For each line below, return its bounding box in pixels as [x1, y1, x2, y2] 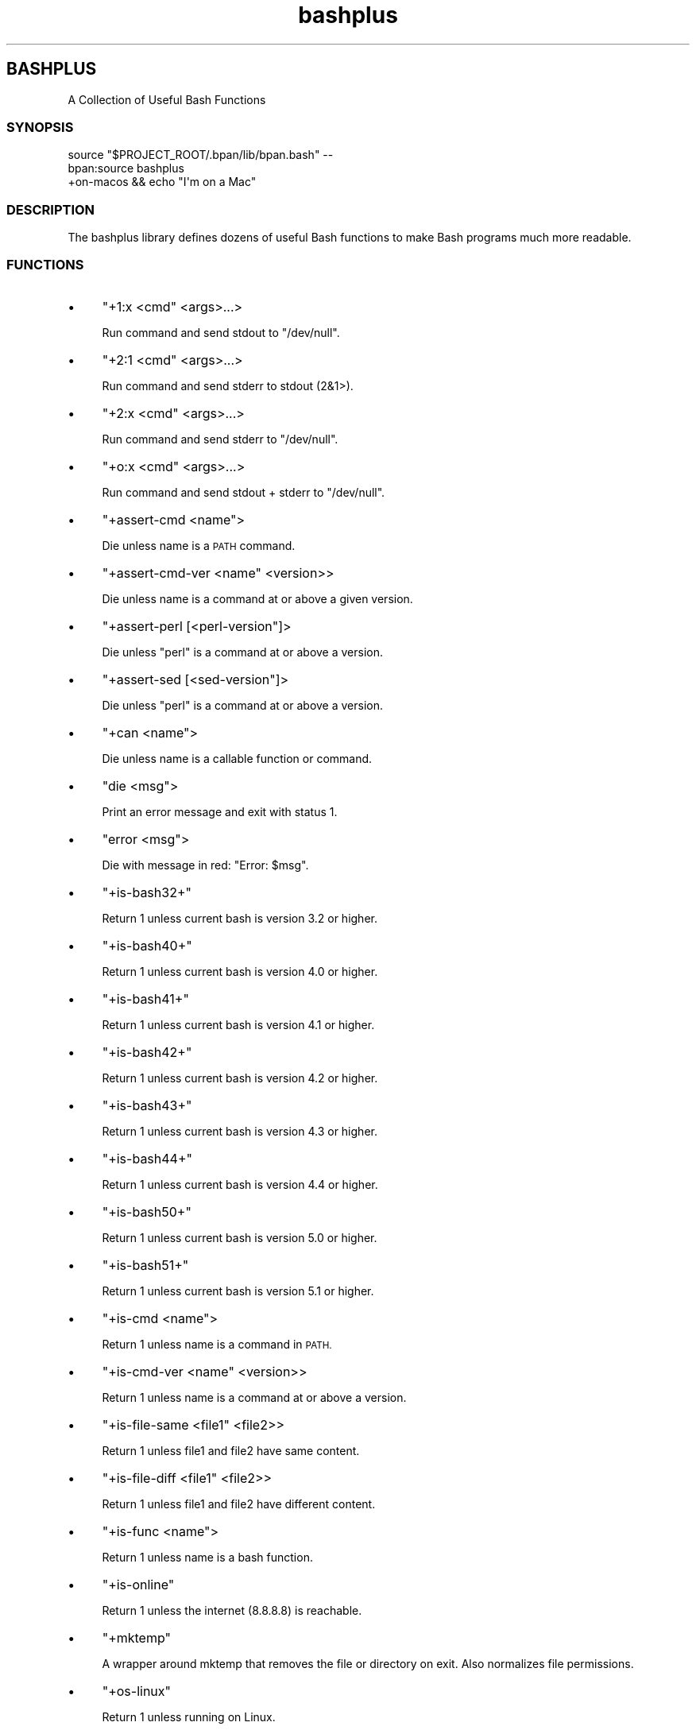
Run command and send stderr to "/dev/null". [102, 432, 338, 446]
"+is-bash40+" [102, 937, 192, 954]
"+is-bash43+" [102, 1097, 192, 1113]
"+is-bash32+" [102, 884, 191, 900]
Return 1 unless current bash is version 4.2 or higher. [102, 1070, 378, 1085]
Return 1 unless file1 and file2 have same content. [102, 1443, 360, 1457]
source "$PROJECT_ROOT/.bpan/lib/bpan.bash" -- [68, 148, 334, 162]
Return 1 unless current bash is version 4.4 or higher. [102, 1177, 378, 1191]
